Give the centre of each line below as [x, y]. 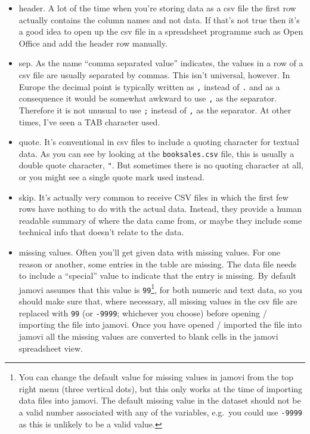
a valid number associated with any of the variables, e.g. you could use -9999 [161, 412]
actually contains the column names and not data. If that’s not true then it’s [159, 19]
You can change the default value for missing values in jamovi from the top [156, 377]
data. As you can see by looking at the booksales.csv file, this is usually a [156, 153]
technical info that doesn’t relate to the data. [101, 232]
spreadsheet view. [51, 348]
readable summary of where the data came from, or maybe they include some [160, 220]
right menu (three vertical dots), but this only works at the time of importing [161, 388]
